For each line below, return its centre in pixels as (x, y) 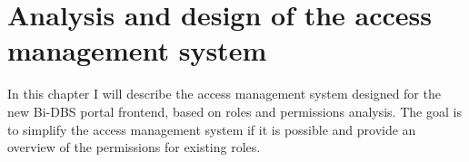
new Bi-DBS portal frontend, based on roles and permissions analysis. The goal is (234, 111)
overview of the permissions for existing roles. (134, 147)
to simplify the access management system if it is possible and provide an (212, 129)
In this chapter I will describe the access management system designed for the (224, 94)
